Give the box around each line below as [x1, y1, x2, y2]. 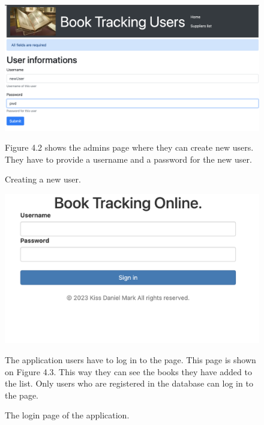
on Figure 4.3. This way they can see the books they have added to [5, 365, 252, 378]
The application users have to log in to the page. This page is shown [5, 353, 256, 366]
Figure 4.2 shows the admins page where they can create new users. [5, 141, 254, 154]
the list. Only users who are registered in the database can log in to [5, 377, 253, 390]
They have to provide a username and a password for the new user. [5, 152, 252, 165]
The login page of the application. [5, 409, 130, 421]
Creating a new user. [5, 173, 81, 185]
